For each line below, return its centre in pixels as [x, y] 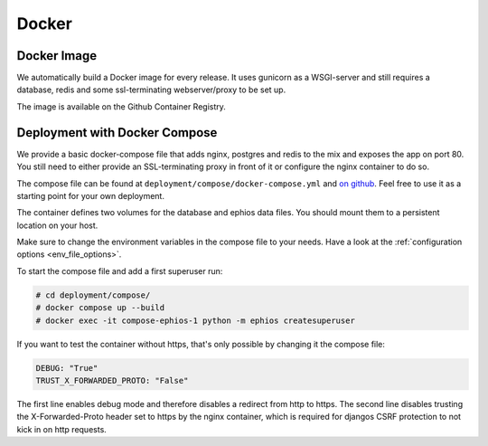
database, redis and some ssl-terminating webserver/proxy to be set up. [151, 90]
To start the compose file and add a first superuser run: [120, 270]
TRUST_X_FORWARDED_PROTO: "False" [112, 380]
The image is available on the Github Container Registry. [121, 106]
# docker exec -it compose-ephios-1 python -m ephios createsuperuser [196, 320]
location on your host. [57, 225]
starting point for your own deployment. [90, 195]
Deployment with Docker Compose [117, 133]
